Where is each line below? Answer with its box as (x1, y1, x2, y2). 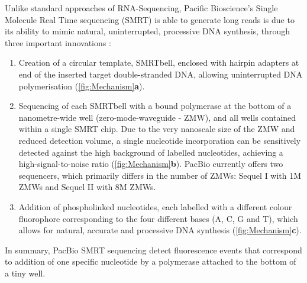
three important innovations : (5, 36, 111, 49)
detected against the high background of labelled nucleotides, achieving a (18, 146, 283, 158)
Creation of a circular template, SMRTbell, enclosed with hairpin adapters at (18, 56, 299, 69)
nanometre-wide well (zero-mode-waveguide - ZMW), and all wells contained (18, 111, 296, 123)
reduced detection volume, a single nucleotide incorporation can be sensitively (18, 134, 301, 146)
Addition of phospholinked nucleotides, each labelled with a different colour (18, 200, 292, 213)
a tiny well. (5, 266, 46, 279)
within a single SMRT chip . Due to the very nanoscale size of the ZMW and (18, 123, 295, 135)
